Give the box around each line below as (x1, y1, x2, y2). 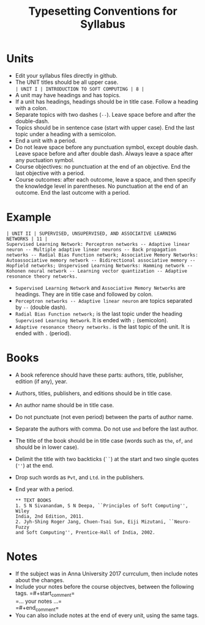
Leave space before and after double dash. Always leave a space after (15, 150, 193, 157)
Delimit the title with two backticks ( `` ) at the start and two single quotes (15, 455, 199, 462)
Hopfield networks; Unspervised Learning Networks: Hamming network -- (6, 262, 193, 268)
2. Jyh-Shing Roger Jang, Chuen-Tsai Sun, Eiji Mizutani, (15, 519, 166, 525)
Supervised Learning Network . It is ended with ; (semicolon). (15, 316, 168, 324)
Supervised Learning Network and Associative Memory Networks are (15, 284, 185, 291)
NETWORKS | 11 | (6, 235, 48, 242)
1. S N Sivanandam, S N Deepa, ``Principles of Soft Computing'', (15, 503, 188, 509)
